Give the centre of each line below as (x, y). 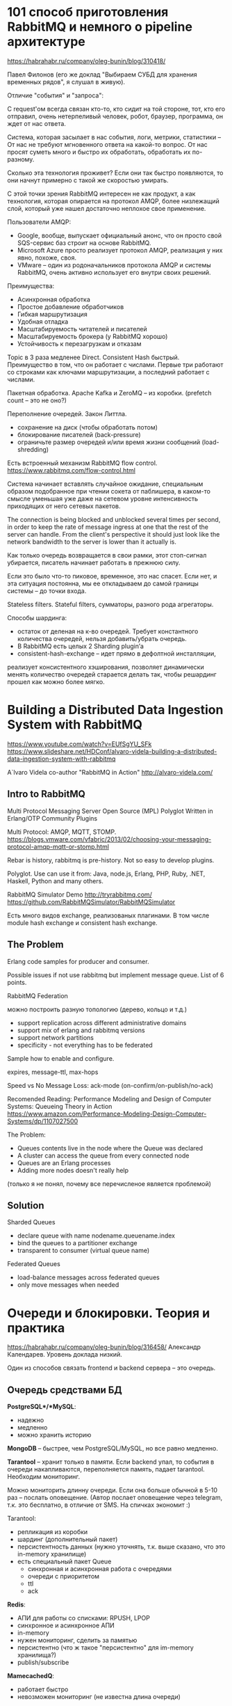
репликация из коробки (52, 1532)
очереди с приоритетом (63, 1577)
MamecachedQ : (31, 1676)
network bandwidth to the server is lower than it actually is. (92, 542)
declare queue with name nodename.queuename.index (96, 1235)
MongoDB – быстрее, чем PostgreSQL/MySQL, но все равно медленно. (113, 1448)
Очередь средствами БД (65, 1390)
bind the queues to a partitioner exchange (77, 1243)
